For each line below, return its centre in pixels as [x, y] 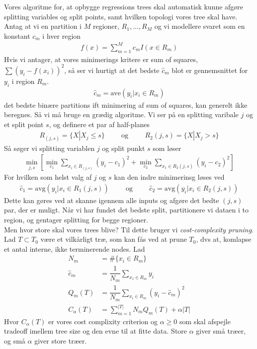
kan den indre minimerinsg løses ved [169, 177]
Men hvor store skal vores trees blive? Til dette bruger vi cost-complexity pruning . [129, 229]
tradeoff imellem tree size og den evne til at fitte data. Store [96, 331]
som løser [167, 148]
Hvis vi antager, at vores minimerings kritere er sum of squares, [101, 59]
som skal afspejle [205, 321]
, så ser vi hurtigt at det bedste [112, 70]
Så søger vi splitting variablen [49, 148]
